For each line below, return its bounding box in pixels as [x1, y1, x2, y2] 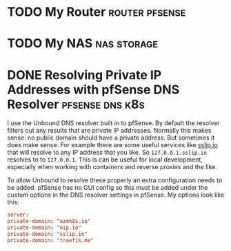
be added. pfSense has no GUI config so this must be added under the [7, 184, 208, 192]
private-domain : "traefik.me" [7, 237, 94, 244]
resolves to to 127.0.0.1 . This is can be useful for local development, [7, 155, 203, 164]
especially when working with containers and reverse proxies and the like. [7, 163, 217, 171]
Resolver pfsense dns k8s [7, 96, 145, 112]
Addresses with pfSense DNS [7, 82, 180, 97]
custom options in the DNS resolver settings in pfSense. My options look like [7, 190, 225, 199]
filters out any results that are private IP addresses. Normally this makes [7, 127, 212, 135]
